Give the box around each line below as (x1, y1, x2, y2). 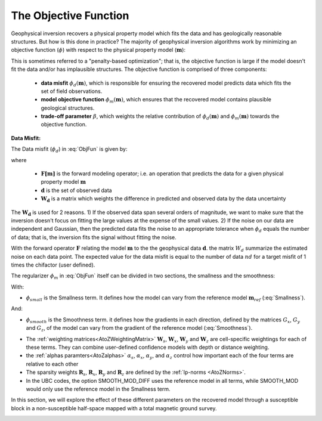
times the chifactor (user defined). (11, 261, 95, 268)
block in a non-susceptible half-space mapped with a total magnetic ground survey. (11, 404, 217, 411)
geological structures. (41, 104, 95, 112)
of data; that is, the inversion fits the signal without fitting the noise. (11, 233, 177, 241)
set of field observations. (41, 87, 103, 95)
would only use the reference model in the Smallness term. (26, 385, 171, 392)
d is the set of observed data (41, 187, 113, 194)
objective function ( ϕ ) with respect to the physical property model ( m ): (11, 47, 186, 54)
